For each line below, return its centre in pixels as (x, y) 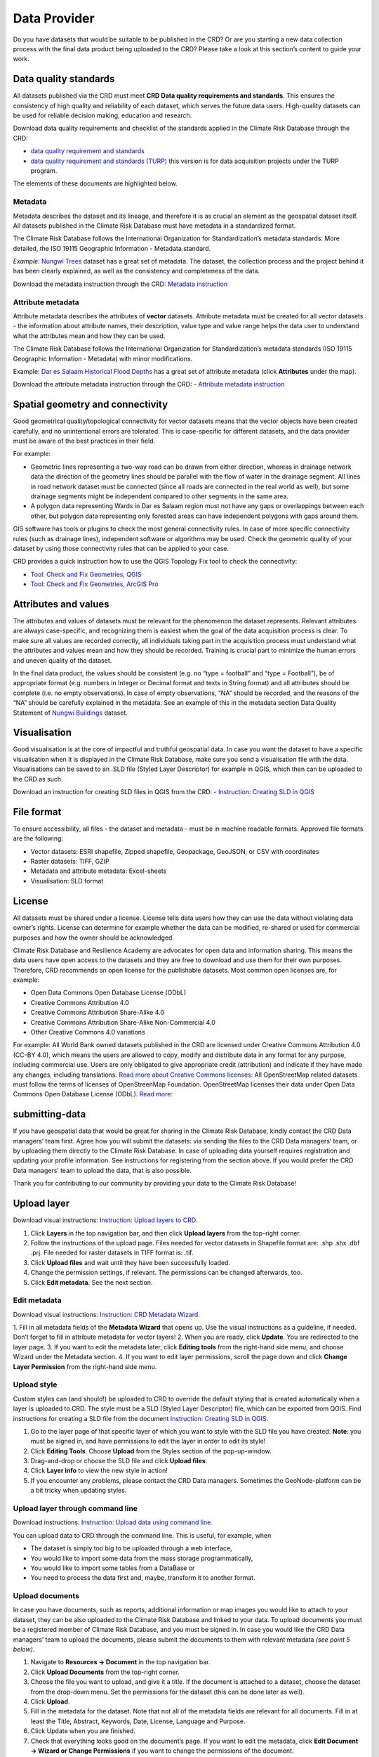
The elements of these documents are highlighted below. (95, 183)
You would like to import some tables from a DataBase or (113, 1568)
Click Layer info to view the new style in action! (99, 1471)
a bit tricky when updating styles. (79, 1491)
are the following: (38, 838)
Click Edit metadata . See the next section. (92, 1282)
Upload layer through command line (75, 1509)
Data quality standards (64, 79)
